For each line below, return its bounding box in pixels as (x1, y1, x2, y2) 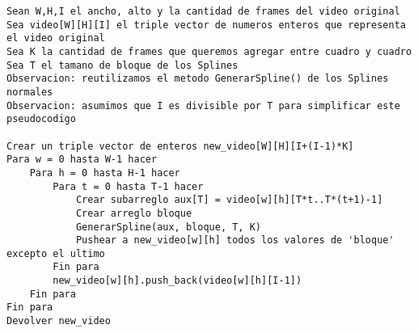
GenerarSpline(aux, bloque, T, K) (75, 221, 261, 233)
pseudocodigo (6, 113, 76, 125)
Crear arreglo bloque (75, 207, 192, 219)
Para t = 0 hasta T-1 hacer (53, 180, 204, 192)
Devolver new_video (6, 315, 111, 327)
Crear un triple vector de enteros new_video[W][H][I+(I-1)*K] (6, 140, 354, 152)
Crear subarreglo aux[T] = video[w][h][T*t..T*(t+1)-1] (75, 194, 383, 206)
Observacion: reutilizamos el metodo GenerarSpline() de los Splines (6, 73, 389, 85)
